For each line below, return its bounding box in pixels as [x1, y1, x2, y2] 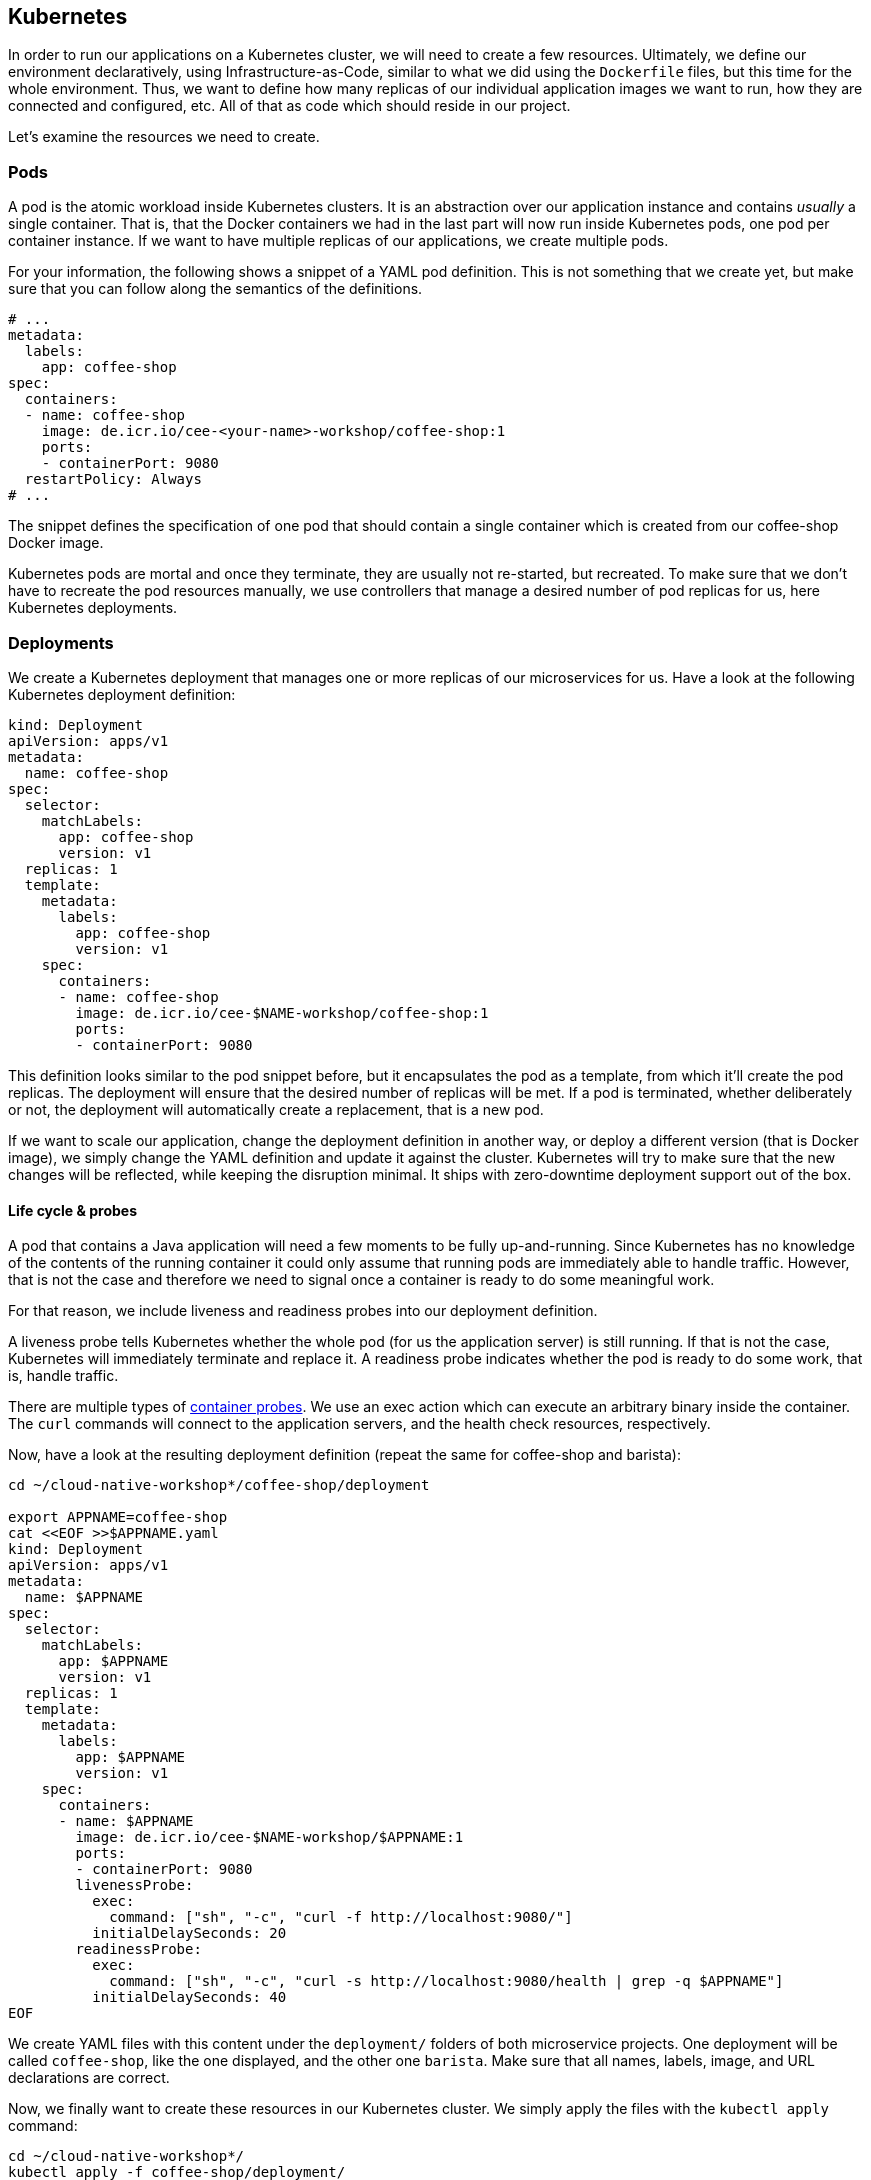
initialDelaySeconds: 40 [92, 1989, 287, 2006]
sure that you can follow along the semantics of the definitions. [8, 280, 423, 298]
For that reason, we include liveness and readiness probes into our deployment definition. [8, 1302, 598, 1320]
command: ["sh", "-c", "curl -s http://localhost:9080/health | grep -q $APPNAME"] [109, 1973, 784, 1990]
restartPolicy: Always [24, 471, 202, 488]
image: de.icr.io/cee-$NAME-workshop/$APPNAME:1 [75, 1829, 464, 1846]
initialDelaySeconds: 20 [92, 1925, 287, 1942]
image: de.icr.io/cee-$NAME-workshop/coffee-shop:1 [75, 1004, 489, 1021]
